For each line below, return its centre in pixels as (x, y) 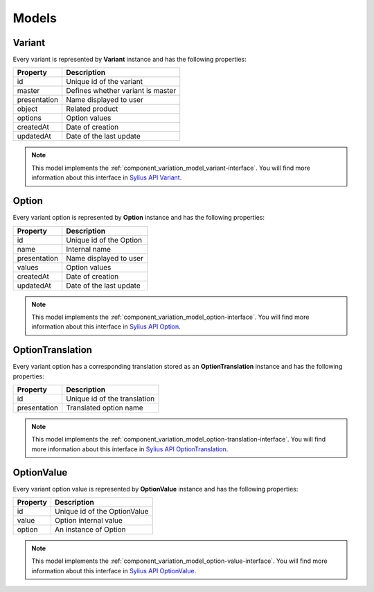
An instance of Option (90, 530)
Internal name (88, 249)
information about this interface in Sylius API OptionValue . (114, 571)
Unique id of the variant (105, 82)
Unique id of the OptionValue (101, 512)
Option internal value (88, 521)
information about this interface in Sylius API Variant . (107, 177)
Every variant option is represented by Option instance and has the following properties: (139, 218)
